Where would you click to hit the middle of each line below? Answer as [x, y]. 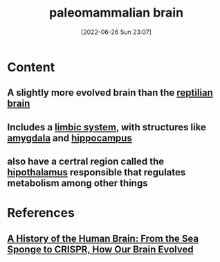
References [41, 213]
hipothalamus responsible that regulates [97, 172]
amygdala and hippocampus [70, 138]
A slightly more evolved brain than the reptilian [110, 93]
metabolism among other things [77, 183]
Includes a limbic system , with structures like [107, 127]
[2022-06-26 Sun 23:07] [116, 32]
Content [31, 67]
